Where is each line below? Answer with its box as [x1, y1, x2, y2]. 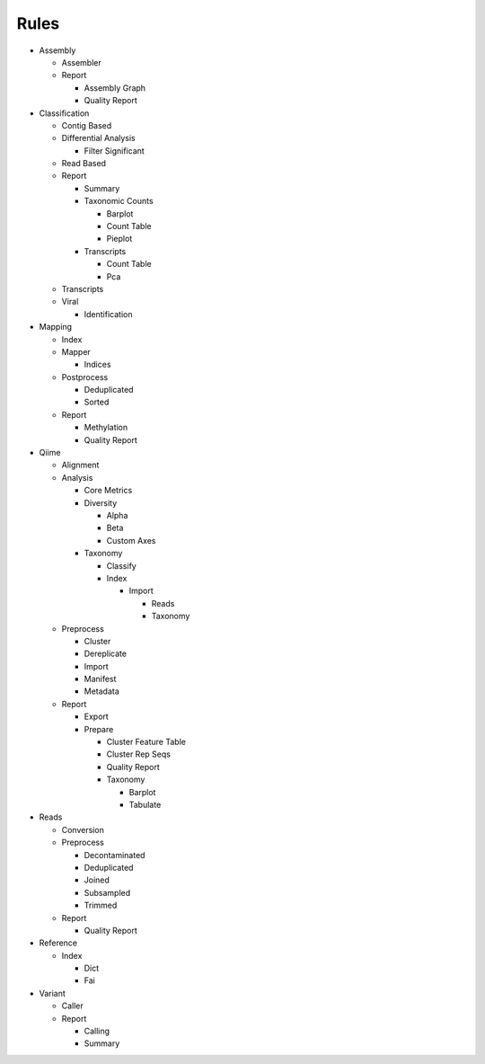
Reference [39, 937, 78, 948]
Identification [84, 308, 133, 319]
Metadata [84, 686, 120, 696]
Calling [84, 1025, 110, 1037]
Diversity [84, 497, 118, 508]
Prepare [84, 723, 114, 734]
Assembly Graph [84, 82, 146, 93]
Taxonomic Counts [84, 196, 154, 207]
